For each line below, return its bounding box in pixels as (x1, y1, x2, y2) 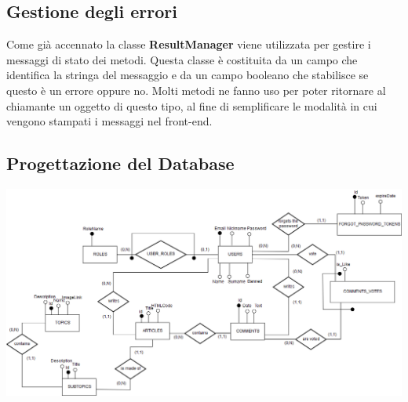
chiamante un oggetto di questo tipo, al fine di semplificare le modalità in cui (6, 97, 377, 114)
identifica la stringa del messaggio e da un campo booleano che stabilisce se (6, 67, 369, 83)
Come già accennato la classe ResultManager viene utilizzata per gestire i (6, 36, 371, 53)
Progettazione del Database (6, 151, 235, 176)
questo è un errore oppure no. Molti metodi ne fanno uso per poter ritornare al (6, 81, 386, 98)
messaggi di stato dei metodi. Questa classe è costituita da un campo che (6, 51, 358, 67)
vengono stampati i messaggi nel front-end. (6, 113, 213, 129)
